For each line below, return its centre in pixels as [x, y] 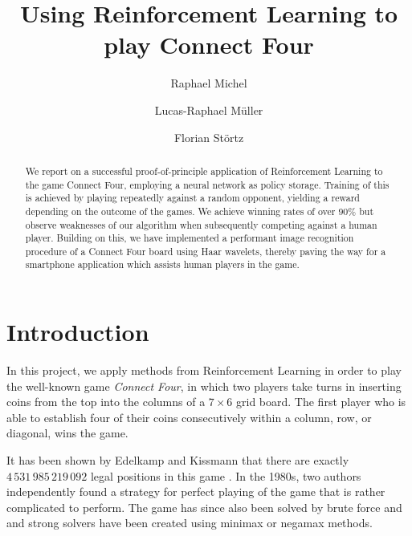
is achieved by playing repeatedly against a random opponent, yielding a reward [192, 198]
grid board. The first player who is [321, 402]
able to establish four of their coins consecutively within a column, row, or [189, 417]
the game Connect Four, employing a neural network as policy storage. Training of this [207, 184]
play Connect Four [209, 45]
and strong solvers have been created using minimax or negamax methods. [190, 523]
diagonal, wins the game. [67, 433]
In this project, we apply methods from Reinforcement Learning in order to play [204, 370]
